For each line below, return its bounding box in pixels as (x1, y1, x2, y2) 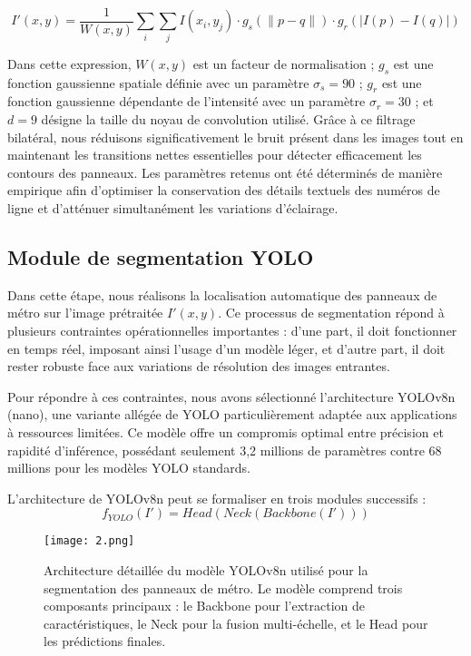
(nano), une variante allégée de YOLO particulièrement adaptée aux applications (7, 405, 457, 424)
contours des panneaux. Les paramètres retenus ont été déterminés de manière (7, 162, 443, 181)
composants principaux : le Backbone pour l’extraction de (44, 596, 365, 615)
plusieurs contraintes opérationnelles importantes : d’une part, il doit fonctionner (7, 320, 457, 339)
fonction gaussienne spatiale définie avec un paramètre (7, 73, 309, 92)
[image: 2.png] (44, 534, 135, 548)
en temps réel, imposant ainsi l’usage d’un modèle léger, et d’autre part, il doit (7, 338, 446, 357)
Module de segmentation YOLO (7, 242, 314, 270)
